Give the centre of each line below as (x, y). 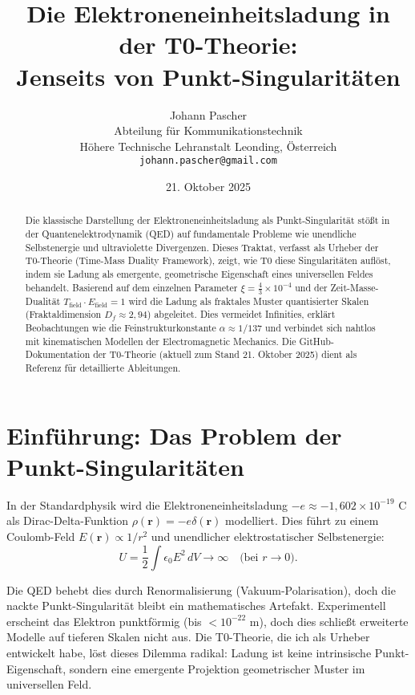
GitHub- (316, 341)
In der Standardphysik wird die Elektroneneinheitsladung (147, 504)
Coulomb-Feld (41, 536)
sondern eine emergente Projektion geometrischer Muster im (217, 668)
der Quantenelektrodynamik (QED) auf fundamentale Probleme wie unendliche (191, 233)
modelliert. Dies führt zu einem (302, 520)
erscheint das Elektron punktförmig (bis (104, 621)
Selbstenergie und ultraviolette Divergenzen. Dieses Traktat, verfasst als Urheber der (202, 247)
